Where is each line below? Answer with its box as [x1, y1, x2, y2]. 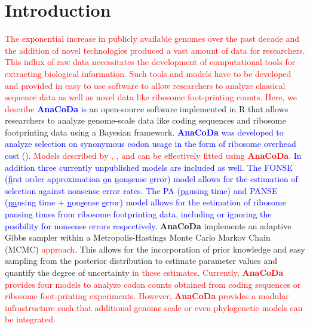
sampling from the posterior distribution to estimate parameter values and [5, 254, 278, 267]
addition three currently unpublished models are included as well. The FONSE [5, 161, 293, 173]
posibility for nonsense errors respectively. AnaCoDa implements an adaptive [5, 219, 291, 232]
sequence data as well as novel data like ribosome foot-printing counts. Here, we [5, 91, 297, 103]
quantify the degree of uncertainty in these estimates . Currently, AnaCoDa [5, 266, 284, 278]
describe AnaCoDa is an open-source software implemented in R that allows [5, 102, 288, 115]
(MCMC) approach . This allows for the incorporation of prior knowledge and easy [5, 242, 305, 255]
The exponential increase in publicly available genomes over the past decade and [5, 32, 300, 45]
